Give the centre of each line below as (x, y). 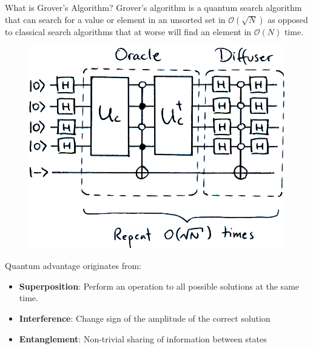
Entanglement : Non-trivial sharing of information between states (143, 338)
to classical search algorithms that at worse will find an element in (128, 31)
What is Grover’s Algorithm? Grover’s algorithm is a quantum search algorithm (153, 7)
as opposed (288, 19)
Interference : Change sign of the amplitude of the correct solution (145, 318)
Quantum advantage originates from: (73, 266)
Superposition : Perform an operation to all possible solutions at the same (159, 286)
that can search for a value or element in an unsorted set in (115, 19)
